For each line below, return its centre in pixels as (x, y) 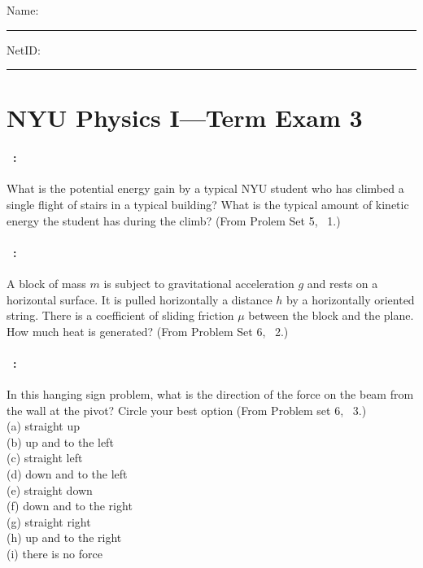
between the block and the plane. (331, 315)
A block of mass (46, 283)
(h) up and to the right (64, 537)
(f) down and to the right (70, 506)
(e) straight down (50, 489)
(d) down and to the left (67, 474)
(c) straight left (45, 458)
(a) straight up (43, 426)
